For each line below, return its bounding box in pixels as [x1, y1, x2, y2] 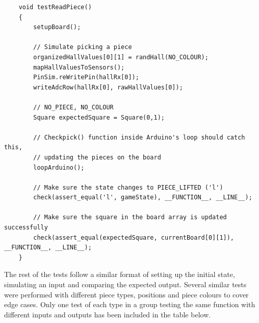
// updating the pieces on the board [33, 153, 161, 161]
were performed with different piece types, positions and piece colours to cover [4, 289, 249, 299]
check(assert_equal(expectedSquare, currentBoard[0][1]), [33, 234, 235, 241]
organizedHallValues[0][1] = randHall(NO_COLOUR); [33, 53, 209, 61]
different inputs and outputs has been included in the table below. [4, 309, 211, 319]
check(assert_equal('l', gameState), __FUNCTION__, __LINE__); [33, 194, 252, 201]
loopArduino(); [33, 164, 85, 171]
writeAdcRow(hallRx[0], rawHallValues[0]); [33, 83, 183, 91]
